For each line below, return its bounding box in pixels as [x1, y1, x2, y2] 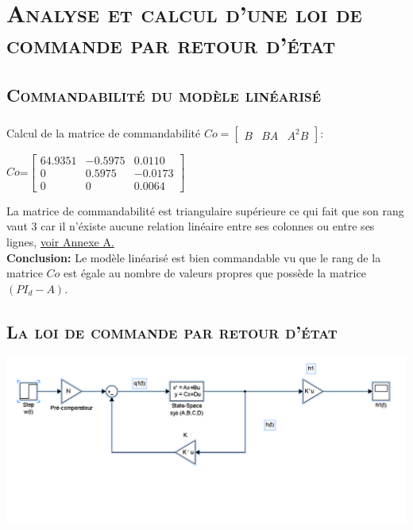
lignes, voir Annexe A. [6, 234, 114, 250]
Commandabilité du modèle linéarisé [6, 82, 322, 106]
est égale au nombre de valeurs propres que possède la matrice [64, 265, 366, 281]
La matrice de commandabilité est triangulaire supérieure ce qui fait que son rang [6, 202, 404, 219]
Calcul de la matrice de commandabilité [6, 124, 201, 141]
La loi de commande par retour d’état [6, 319, 338, 343]
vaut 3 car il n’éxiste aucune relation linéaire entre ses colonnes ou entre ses [6, 218, 375, 234]
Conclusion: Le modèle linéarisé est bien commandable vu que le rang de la [6, 249, 381, 265]
